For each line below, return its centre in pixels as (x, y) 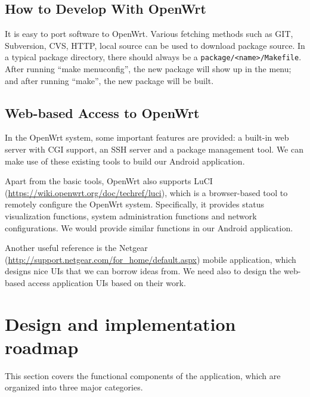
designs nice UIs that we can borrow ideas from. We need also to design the (143, 271)
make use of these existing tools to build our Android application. (125, 161)
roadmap (42, 347)
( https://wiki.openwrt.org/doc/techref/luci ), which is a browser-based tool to (146, 192)
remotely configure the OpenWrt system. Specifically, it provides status (134, 204)
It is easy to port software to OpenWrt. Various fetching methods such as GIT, (149, 34)
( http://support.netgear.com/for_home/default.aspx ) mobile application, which (151, 259)
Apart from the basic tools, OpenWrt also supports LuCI (109, 181)
